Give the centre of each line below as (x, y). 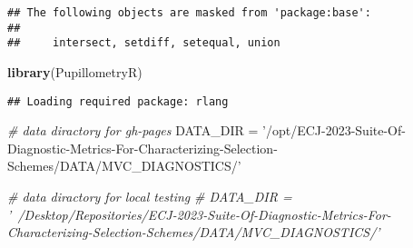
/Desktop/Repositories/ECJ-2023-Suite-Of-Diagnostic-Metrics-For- (204, 214)
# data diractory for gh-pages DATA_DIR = (133, 130)
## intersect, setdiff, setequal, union (144, 43)
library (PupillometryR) (75, 71)
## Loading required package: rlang (118, 101)
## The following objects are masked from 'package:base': (189, 13)
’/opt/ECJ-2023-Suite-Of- (334, 130)
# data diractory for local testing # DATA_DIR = (150, 196)
